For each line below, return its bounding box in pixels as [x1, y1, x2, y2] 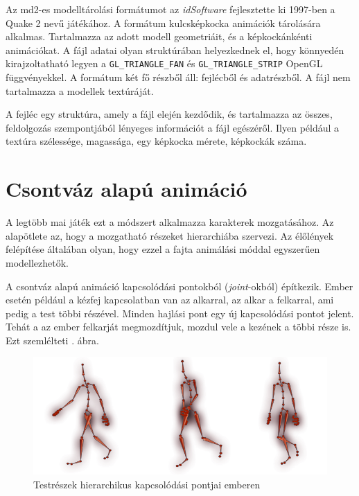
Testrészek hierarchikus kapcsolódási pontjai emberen [33, 477, 261, 491]
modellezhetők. [6, 255, 69, 269]
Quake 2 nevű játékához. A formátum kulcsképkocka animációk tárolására [6, 15, 321, 30]
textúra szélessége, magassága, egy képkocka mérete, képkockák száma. [6, 134, 307, 148]
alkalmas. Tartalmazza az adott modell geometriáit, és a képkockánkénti [6, 29, 313, 44]
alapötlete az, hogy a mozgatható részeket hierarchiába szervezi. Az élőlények [6, 228, 334, 242]
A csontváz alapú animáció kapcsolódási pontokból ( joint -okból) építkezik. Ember [6, 278, 353, 293]
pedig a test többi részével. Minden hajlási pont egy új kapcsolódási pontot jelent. [6, 305, 354, 320]
